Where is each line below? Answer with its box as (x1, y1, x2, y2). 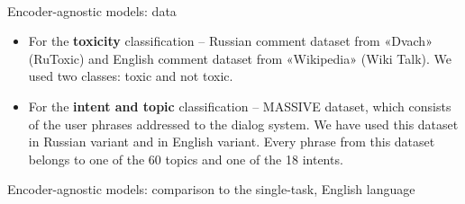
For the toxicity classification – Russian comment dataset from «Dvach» (28, 31, 433, 50)
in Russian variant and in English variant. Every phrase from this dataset (28, 132, 435, 151)
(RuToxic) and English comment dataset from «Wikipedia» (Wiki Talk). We (28, 49, 452, 67)
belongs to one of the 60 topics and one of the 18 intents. (28, 149, 343, 168)
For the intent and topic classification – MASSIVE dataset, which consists (28, 96, 451, 115)
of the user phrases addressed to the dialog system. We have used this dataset (28, 114, 459, 133)
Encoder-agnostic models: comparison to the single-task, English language (7, 180, 415, 199)
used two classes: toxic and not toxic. (28, 67, 233, 85)
